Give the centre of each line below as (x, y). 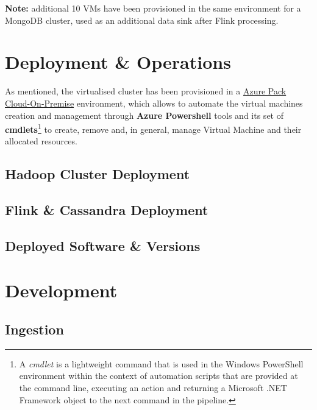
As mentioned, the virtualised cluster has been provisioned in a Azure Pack (146, 91)
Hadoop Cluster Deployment (98, 174)
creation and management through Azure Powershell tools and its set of (144, 115)
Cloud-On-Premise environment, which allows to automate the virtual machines (154, 103)
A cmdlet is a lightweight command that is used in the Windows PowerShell (161, 363)
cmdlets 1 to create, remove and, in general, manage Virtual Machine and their (153, 128)
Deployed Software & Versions (103, 245)
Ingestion (34, 329)
